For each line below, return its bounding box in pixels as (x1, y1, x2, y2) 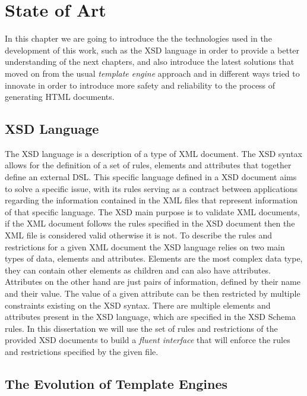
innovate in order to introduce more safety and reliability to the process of (5, 78, 276, 91)
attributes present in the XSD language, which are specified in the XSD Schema (5, 310, 296, 323)
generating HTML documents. (5, 90, 115, 103)
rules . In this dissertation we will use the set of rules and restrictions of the (5, 322, 278, 334)
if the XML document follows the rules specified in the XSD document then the (5, 217, 295, 230)
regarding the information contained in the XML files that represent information (5, 194, 297, 206)
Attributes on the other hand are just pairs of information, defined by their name (5, 275, 300, 288)
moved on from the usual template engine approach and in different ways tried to (5, 67, 300, 79)
